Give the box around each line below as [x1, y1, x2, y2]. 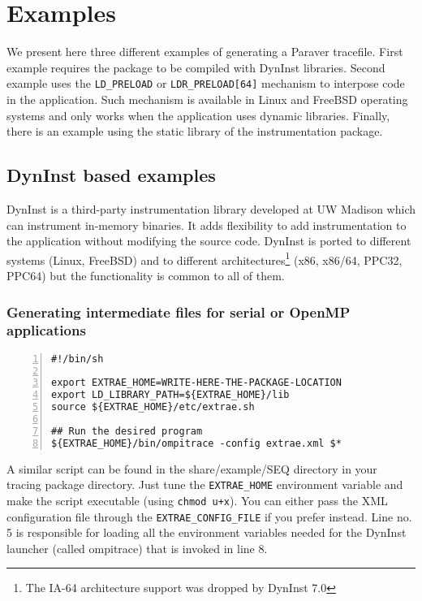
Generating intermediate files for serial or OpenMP [6, 301, 351, 322]
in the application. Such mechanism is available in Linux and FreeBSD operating [6, 90, 408, 107]
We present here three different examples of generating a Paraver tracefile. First [6, 43, 403, 60]
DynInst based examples [6, 162, 216, 188]
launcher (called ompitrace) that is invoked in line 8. [6, 539, 268, 556]
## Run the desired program [51, 425, 203, 437]
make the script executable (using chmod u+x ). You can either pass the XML [6, 491, 388, 508]
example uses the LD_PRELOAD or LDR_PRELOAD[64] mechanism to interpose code [6, 75, 405, 92]
